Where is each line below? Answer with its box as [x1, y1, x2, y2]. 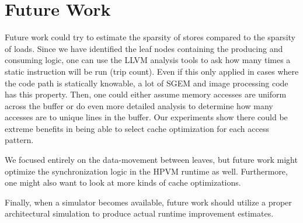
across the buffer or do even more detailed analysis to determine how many [5, 99, 273, 111]
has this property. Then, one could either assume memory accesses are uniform [5, 88, 287, 100]
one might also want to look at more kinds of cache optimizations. [5, 176, 241, 189]
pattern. [5, 134, 34, 146]
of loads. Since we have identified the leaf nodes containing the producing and [5, 42, 283, 54]
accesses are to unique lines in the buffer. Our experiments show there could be [5, 111, 288, 123]
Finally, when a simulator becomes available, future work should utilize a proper [5, 196, 292, 208]
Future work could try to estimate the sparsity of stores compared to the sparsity [5, 31, 295, 43]
